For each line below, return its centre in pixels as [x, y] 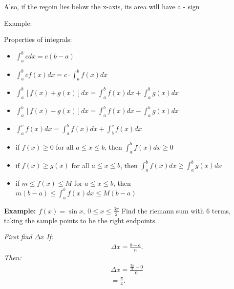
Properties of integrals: [38, 39]
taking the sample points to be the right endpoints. [81, 220]
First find [18, 237]
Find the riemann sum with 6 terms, [176, 210]
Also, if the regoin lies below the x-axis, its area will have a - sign [102, 6]
